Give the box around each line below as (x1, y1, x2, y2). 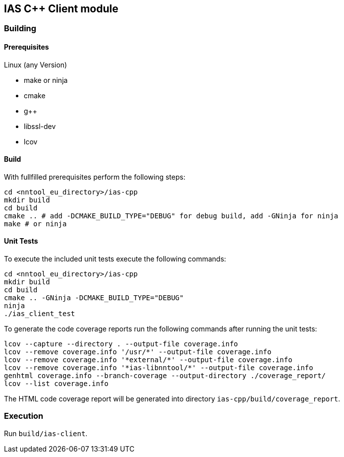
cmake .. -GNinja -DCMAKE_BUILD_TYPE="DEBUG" (4, 294, 184, 302)
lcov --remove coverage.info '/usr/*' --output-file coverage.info (4, 348, 272, 356)
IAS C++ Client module (4, 2, 118, 15)
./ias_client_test (4, 310, 75, 318)
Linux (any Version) (4, 60, 67, 69)
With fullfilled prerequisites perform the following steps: (4, 172, 185, 181)
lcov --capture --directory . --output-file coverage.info (4, 340, 238, 348)
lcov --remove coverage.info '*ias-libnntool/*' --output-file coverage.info (4, 364, 313, 372)
